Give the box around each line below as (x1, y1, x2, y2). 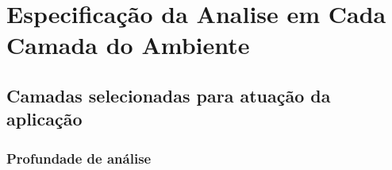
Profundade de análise (6, 148, 152, 168)
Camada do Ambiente (6, 29, 250, 61)
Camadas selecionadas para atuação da (6, 83, 331, 107)
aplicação (6, 106, 83, 131)
